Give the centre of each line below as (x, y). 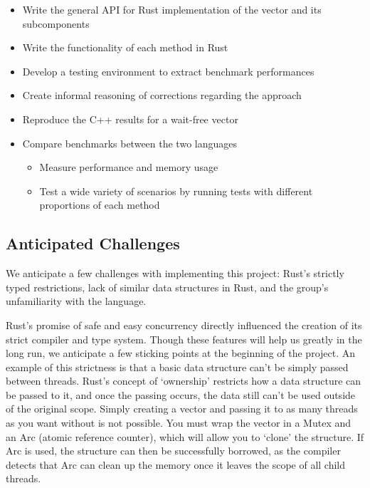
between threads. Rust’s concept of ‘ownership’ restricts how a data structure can (184, 381)
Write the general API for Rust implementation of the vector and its (172, 9)
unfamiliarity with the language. (76, 301)
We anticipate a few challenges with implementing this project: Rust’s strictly (175, 273)
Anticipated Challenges (93, 243)
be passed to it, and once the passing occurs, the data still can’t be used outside (181, 394)
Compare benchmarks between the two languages (129, 143)
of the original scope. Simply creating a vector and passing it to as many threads (182, 409)
